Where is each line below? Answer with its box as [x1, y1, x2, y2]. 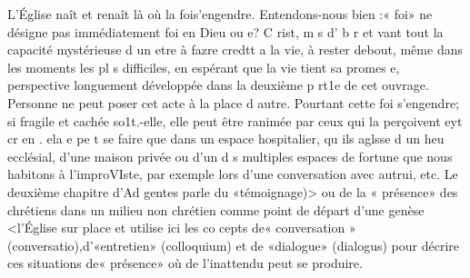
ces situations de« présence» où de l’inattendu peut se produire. [7, 253, 363, 273]
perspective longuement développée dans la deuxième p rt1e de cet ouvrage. [7, 75, 429, 94]
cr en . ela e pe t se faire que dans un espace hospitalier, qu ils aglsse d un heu [7, 129, 445, 148]
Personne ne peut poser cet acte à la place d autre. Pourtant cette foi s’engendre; [7, 93, 459, 112]
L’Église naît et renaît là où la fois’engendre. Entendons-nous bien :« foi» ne [7, 5, 433, 23]
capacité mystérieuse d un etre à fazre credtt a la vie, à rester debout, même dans [7, 40, 463, 59]
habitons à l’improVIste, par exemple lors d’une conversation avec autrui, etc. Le [7, 164, 458, 184]
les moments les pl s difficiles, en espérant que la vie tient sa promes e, [7, 57, 400, 76]
